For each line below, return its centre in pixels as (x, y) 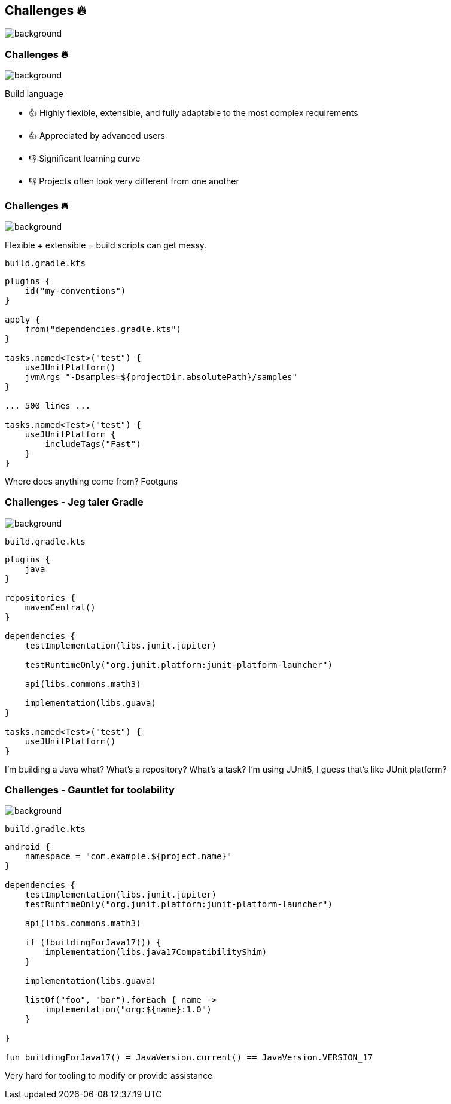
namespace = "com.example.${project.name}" (128, 857)
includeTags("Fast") (93, 444)
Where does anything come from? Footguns (92, 481)
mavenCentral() (60, 607)
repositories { (40, 597)
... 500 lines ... (48, 405)
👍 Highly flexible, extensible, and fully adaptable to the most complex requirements (193, 113)
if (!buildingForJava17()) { (93, 943)
